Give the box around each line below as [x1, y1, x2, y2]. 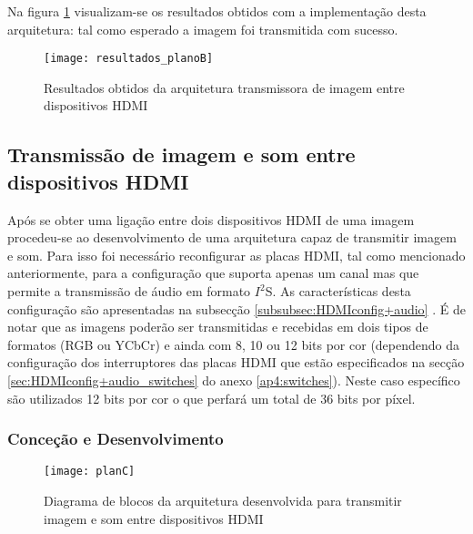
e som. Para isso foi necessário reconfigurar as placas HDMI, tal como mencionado [7, 245, 466, 264]
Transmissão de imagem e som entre [7, 140, 356, 169]
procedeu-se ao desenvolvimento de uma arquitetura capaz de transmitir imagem [7, 228, 457, 247]
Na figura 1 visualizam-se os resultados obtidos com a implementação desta [7, 2, 427, 20]
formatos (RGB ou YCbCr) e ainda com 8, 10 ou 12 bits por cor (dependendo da [7, 334, 460, 354]
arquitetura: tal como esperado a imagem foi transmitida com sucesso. [7, 19, 398, 38]
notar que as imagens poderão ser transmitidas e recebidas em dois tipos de [7, 317, 428, 336]
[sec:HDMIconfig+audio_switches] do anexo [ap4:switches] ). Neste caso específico [7, 370, 460, 389]
